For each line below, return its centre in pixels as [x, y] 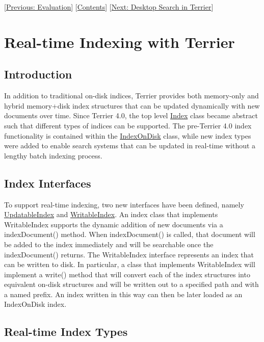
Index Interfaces [48, 183]
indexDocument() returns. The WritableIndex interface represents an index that [129, 254]
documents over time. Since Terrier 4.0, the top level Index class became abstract [131, 115]
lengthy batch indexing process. [53, 155]
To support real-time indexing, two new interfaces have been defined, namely [124, 204]
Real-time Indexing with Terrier [120, 42]
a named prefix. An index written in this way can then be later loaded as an [123, 294]
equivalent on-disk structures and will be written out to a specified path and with [131, 284]
